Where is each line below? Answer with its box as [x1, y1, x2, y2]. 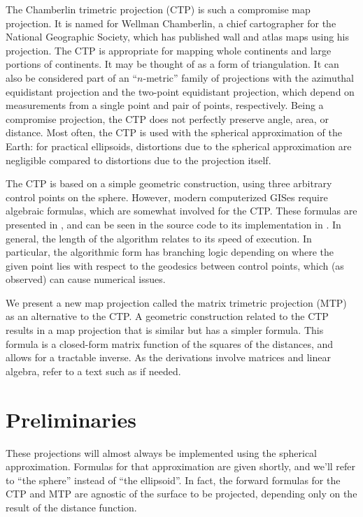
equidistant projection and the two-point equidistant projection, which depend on [6, 84, 355, 99]
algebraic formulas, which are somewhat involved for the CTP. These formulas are [6, 203, 357, 218]
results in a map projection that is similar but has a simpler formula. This [6, 323, 324, 337]
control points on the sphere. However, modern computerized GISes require [6, 189, 328, 204]
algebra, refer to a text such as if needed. [6, 363, 181, 378]
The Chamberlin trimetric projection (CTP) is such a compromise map [6, 2, 311, 16]
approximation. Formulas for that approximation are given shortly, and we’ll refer [6, 459, 356, 474]
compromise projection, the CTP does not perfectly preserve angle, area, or [6, 111, 329, 126]
